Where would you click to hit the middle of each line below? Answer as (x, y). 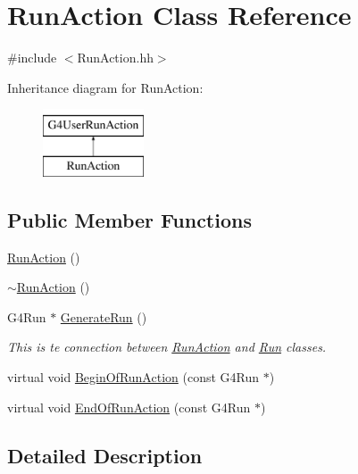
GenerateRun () (104, 316)
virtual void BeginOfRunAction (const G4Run (133, 377)
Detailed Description (105, 455)
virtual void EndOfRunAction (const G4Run (129, 407)
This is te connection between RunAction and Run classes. (167, 347)
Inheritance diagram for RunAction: (105, 87)
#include (32, 58)
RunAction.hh (115, 58)
